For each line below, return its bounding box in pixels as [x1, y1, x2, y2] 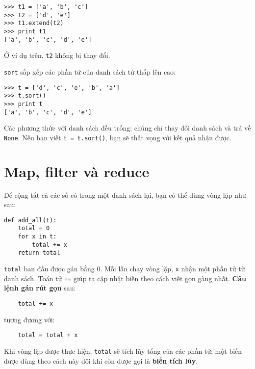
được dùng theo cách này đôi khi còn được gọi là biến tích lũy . [4, 355, 198, 366]
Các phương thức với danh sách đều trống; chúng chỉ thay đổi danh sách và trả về [4, 123, 251, 133]
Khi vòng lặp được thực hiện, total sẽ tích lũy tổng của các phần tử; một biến [4, 345, 242, 356]
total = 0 [18, 225, 50, 232]
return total [18, 249, 60, 257]
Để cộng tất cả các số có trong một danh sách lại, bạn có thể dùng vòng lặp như [4, 189, 246, 200]
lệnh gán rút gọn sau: [4, 283, 76, 293]
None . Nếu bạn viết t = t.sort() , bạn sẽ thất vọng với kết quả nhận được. [4, 132, 231, 142]
